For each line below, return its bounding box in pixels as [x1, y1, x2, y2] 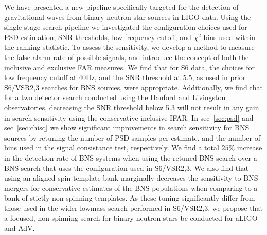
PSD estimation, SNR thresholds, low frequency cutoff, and [4, 31, 191, 42]
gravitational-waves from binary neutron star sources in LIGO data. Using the [4, 11, 251, 22]
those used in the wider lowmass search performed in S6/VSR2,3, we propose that [4, 202, 263, 213]
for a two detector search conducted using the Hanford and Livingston [4, 92, 226, 103]
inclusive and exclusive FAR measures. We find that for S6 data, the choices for [4, 62, 255, 72]
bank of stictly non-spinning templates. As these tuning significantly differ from [4, 192, 255, 203]
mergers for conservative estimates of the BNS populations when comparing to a [4, 182, 258, 193]
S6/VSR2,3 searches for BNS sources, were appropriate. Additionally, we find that [4, 82, 263, 92]
